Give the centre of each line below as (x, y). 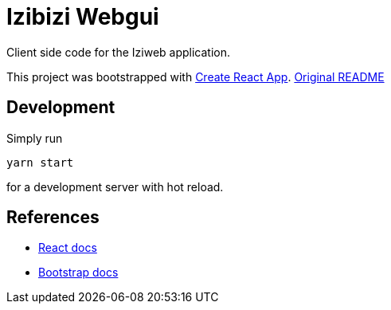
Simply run (35, 138)
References (53, 218)
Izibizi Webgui (83, 17)
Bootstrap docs (78, 273)
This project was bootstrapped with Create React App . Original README (195, 77)
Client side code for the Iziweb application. (119, 52)
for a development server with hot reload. (115, 186)
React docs (68, 248)
